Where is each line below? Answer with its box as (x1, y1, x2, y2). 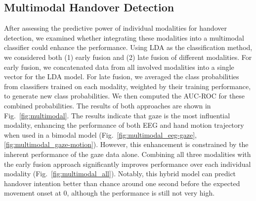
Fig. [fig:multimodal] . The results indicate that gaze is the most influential (4, 110, 230, 120)
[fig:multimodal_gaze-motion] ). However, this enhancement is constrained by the (4, 139, 249, 150)
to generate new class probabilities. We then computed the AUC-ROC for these (4, 91, 245, 101)
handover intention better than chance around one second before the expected (4, 178, 240, 188)
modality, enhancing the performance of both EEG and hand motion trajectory (4, 120, 244, 130)
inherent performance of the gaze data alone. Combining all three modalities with (4, 149, 251, 159)
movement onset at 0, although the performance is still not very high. (4, 188, 215, 198)
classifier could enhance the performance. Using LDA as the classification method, (4, 42, 253, 52)
